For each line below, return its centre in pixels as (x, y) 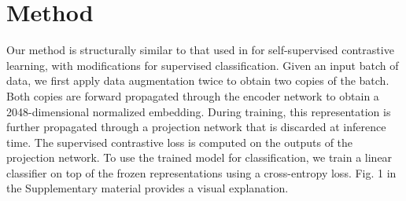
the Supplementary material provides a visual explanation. (148, 188)
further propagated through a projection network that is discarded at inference (196, 127)
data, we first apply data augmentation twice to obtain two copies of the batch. (198, 80)
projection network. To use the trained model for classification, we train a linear (199, 157)
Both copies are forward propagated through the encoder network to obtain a (193, 95)
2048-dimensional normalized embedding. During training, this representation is (199, 111)
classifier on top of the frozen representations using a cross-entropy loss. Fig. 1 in (201, 172)
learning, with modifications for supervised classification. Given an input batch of (203, 65)
